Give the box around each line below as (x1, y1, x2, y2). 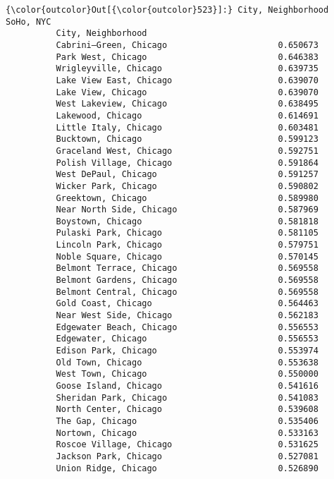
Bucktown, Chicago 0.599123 (56, 134, 318, 145)
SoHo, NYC (6, 16, 51, 27)
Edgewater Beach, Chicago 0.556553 (56, 322, 318, 332)
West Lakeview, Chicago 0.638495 (56, 99, 318, 109)
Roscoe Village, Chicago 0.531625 (56, 439, 318, 450)
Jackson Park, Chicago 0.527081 (56, 451, 318, 461)
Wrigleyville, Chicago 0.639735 (56, 63, 318, 74)
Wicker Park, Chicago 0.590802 (56, 181, 318, 191)
